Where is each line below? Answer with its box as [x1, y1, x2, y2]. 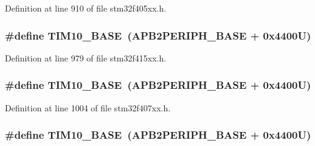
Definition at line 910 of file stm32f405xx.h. [5, 2, 167, 14]
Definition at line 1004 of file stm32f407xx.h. [5, 101, 171, 114]
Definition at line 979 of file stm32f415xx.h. [5, 51, 167, 64]
